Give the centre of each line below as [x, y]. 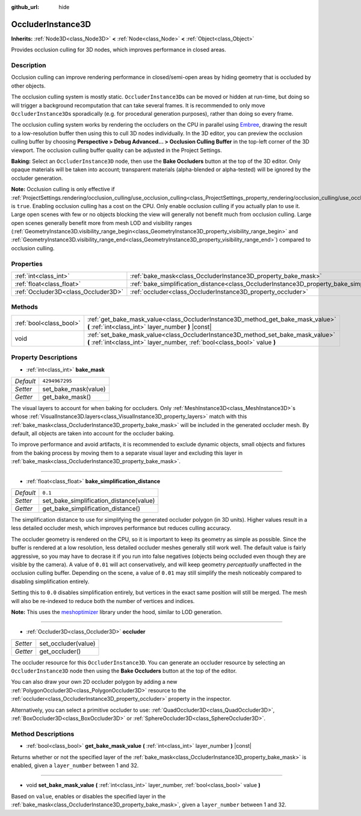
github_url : [25, 7]
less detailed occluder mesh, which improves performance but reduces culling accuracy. [121, 528]
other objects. [29, 86]
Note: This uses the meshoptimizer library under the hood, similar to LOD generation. [117, 612]
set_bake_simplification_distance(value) [99, 501]
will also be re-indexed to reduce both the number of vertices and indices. [103, 601]
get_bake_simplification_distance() [91, 508]
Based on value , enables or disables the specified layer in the [88, 796]
